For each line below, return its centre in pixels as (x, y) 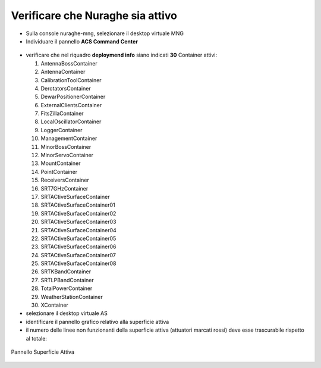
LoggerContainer (62, 130)
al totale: (37, 338)
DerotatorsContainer (66, 88)
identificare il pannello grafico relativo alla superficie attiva (97, 322)
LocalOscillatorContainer (71, 121)
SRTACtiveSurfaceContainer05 (78, 238)
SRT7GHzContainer (64, 188)
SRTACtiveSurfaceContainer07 (78, 255)
